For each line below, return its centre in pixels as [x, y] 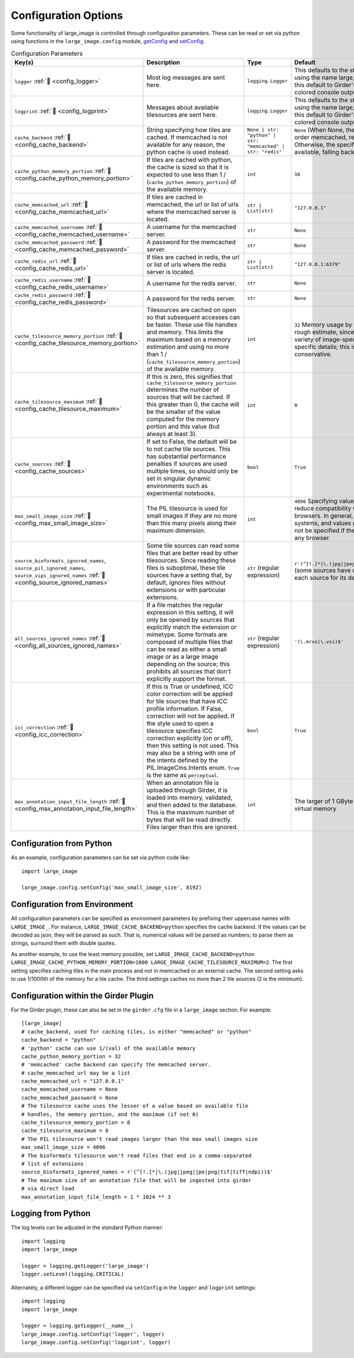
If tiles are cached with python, [189, 159]
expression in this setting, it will [190, 612]
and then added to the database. [192, 804]
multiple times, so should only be [192, 471]
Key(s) [24, 62]
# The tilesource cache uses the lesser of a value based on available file [135, 1106]
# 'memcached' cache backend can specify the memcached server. [117, 1065]
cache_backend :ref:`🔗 [42, 137]
